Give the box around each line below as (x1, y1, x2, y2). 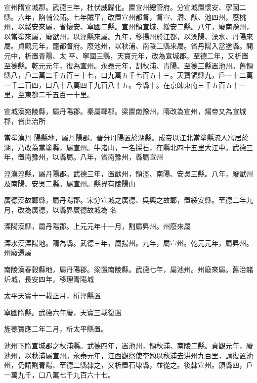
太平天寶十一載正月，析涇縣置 (4, 290, 101, 301)
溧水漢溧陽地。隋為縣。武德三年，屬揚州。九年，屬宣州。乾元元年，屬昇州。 (4, 237, 253, 248)
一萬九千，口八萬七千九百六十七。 (4, 369, 115, 380)
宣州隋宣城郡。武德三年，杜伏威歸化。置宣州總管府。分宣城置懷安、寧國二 (4, 2, 246, 12)
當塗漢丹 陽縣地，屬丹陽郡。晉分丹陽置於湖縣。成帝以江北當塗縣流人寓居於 (4, 132, 249, 143)
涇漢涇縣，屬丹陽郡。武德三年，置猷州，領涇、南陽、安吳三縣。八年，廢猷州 (4, 168, 253, 178)
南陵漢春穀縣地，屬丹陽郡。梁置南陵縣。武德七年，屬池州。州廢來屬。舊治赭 (4, 264, 253, 274)
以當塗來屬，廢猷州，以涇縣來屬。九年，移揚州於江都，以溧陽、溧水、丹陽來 (4, 31, 253, 41)
